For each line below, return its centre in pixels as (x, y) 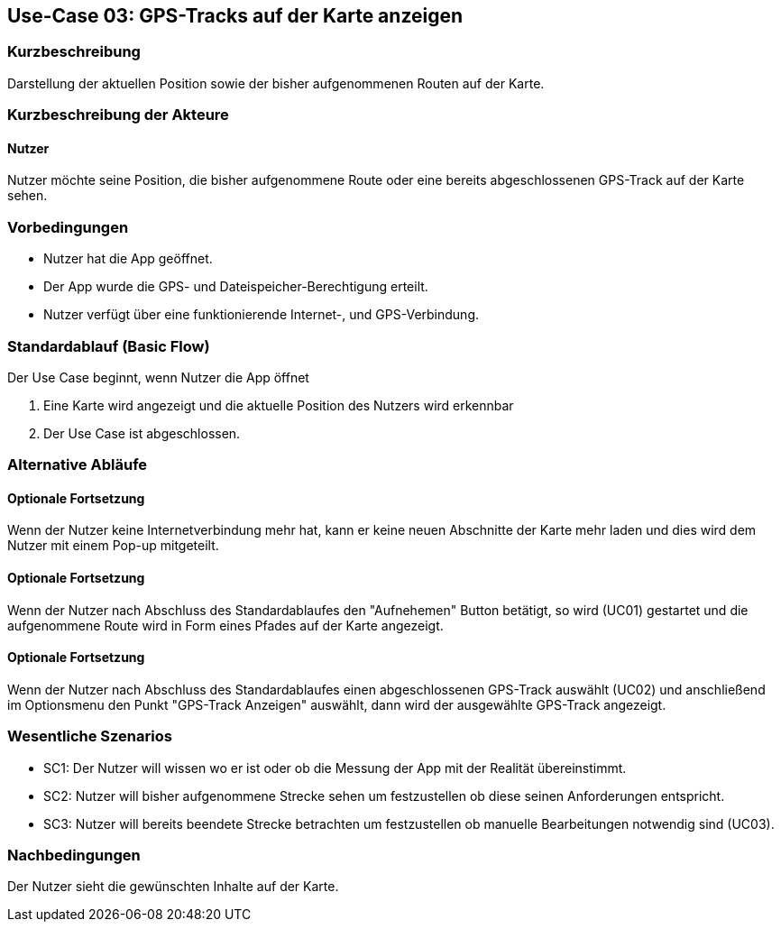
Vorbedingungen (68, 227)
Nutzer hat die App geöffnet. (128, 259)
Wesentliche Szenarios (90, 736)
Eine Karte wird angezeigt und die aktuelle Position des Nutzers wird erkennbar (279, 405)
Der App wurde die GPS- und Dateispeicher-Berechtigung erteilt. (236, 287)
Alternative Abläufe (78, 465)
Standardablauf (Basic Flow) (109, 346)
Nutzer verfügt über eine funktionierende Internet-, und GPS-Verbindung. (262, 315)
